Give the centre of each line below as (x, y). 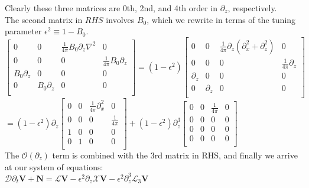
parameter (23, 31)
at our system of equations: (54, 166)
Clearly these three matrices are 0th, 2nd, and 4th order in (111, 8)
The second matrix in (44, 19)
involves (120, 19)
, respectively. (252, 8)
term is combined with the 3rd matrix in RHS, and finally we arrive (175, 155)
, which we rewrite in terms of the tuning (221, 19)
